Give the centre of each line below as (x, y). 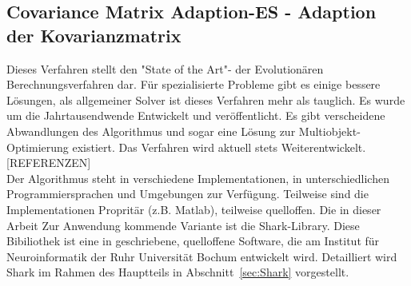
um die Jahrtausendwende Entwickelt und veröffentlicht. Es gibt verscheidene (196, 115)
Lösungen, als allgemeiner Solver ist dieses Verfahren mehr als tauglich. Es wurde (206, 99)
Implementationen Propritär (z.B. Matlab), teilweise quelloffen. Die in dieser (194, 209)
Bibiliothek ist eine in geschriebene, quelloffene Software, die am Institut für (193, 241)
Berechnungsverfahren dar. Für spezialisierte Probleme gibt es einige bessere (194, 84)
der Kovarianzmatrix (94, 35)
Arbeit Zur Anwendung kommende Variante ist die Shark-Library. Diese (183, 225)
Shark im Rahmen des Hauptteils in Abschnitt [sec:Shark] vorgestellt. (178, 272)
